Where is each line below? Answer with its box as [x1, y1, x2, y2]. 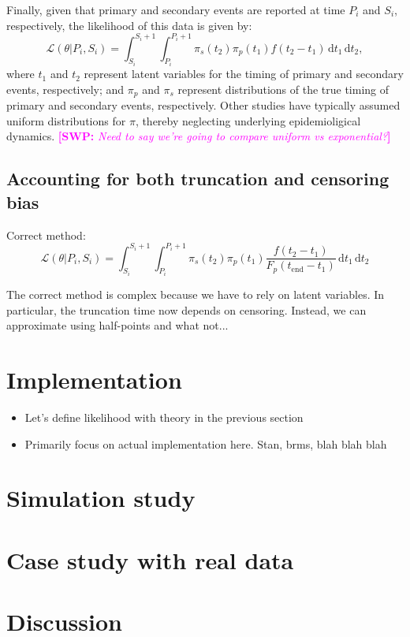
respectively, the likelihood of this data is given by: [6, 17, 252, 33]
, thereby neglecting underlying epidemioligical [135, 112, 361, 129]
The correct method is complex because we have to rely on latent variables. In [6, 286, 385, 303]
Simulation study [6, 482, 196, 514]
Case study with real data [6, 543, 294, 576]
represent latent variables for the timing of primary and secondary [84, 65, 404, 82]
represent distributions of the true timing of [177, 80, 389, 97]
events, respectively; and [6, 80, 125, 97]
